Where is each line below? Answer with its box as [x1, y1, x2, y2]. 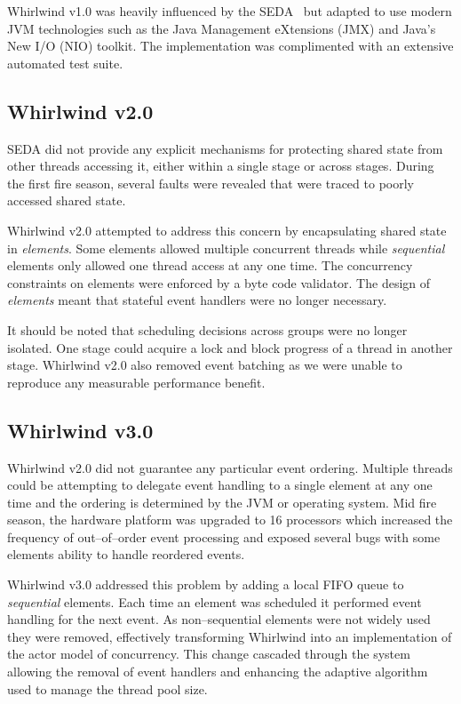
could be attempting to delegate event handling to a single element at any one [7, 476, 433, 494]
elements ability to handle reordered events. [7, 545, 245, 564]
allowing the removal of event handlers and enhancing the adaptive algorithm [7, 662, 428, 681]
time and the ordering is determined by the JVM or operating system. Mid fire [7, 492, 437, 511]
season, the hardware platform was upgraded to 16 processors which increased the [7, 510, 453, 529]
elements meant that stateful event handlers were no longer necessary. [7, 291, 387, 309]
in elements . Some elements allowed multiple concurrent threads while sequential [7, 238, 445, 257]
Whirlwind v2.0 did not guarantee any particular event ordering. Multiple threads [7, 458, 453, 476]
